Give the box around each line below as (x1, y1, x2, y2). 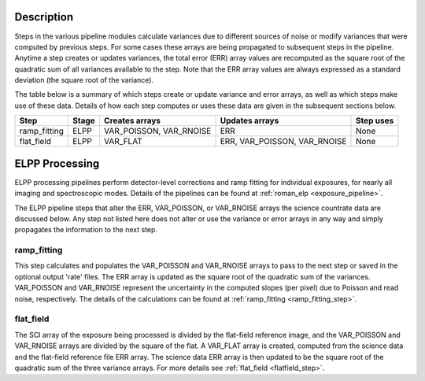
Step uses (355, 115, 394, 126)
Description (14, 10, 74, 24)
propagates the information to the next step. (14, 225, 157, 235)
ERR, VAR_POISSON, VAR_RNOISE (220, 136, 347, 147)
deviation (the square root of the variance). (14, 76, 154, 85)
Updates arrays (220, 115, 279, 126)
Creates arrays (103, 115, 161, 126)
